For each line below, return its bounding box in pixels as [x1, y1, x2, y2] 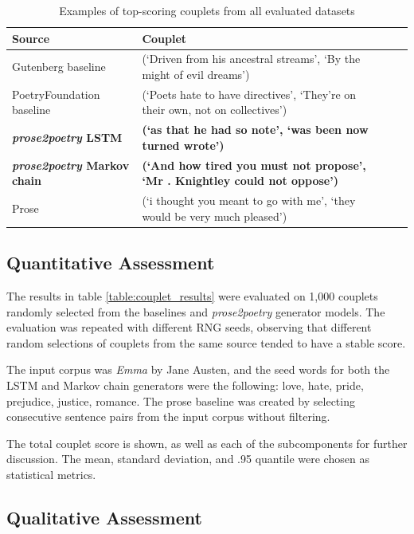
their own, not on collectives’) [142, 101, 287, 118]
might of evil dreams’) [142, 66, 250, 83]
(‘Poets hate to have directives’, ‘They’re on [142, 85, 357, 102]
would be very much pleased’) [142, 207, 287, 224]
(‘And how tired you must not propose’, [142, 156, 366, 173]
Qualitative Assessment [6, 505, 202, 529]
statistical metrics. [6, 466, 96, 483]
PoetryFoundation [12, 85, 100, 102]
